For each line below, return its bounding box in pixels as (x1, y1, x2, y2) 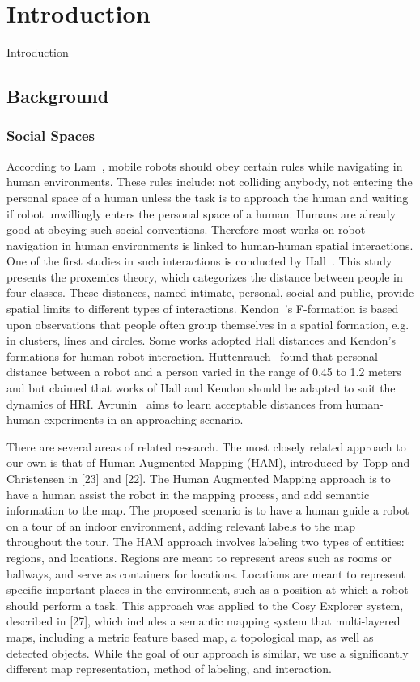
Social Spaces (6, 125, 95, 146)
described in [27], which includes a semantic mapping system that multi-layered (6, 612, 401, 629)
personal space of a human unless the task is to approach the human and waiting (6, 189, 409, 205)
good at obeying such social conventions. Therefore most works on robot (6, 221, 366, 238)
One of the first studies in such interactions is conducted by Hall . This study (6, 252, 392, 269)
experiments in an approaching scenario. (44, 411, 244, 428)
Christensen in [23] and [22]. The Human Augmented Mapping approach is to (6, 470, 391, 486)
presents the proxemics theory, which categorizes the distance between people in (6, 268, 403, 285)
